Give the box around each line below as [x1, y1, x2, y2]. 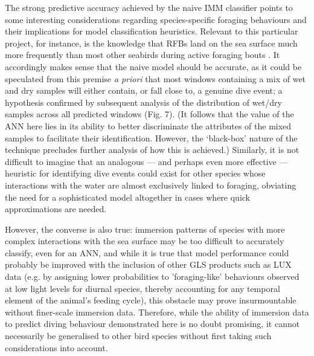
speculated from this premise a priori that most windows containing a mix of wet [5, 72, 306, 85]
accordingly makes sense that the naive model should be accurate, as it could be [5, 60, 302, 73]
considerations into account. [5, 341, 108, 354]
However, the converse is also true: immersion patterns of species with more [5, 222, 285, 235]
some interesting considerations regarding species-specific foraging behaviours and [5, 13, 307, 25]
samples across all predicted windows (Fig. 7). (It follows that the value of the [5, 108, 294, 120]
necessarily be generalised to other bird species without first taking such [5, 329, 272, 342]
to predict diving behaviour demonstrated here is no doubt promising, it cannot [5, 317, 300, 330]
